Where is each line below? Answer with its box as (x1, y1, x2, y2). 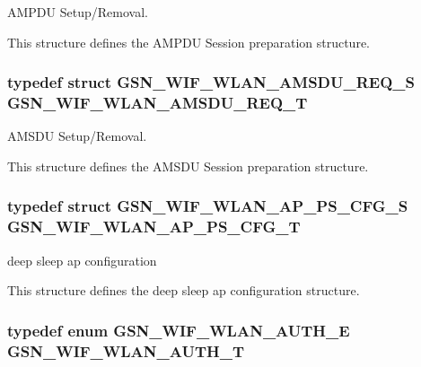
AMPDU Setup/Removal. (7, 3, 148, 21)
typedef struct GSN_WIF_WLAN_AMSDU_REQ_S (7, 71, 415, 93)
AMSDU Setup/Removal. (7, 127, 147, 145)
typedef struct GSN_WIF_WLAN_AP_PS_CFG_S (7, 195, 408, 217)
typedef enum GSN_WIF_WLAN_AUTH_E (7, 319, 350, 341)
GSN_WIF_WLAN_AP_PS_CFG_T (7, 215, 301, 238)
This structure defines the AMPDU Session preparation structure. (7, 32, 370, 51)
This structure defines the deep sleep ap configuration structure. (7, 281, 360, 300)
